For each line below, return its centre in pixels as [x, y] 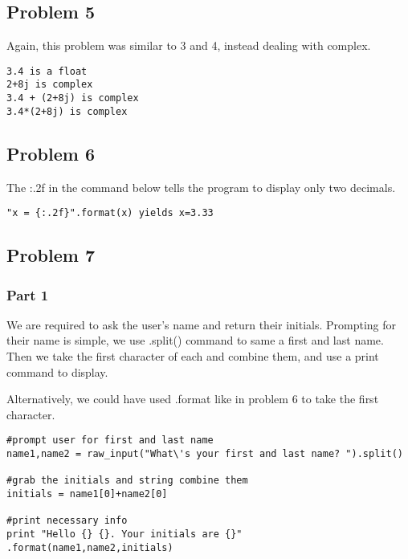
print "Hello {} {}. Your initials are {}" [124, 535]
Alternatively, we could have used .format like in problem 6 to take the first [193, 399]
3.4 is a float [47, 71]
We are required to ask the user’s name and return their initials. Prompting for [202, 324]
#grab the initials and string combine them [127, 481]
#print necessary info [67, 521]
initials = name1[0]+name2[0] [87, 494]
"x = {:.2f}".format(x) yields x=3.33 [110, 213]
